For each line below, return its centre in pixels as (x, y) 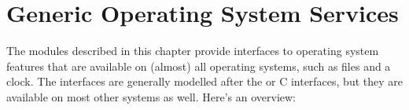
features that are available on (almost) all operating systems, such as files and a (199, 66)
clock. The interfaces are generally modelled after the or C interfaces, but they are (204, 81)
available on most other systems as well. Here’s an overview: (151, 96)
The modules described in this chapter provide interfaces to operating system (193, 51)
